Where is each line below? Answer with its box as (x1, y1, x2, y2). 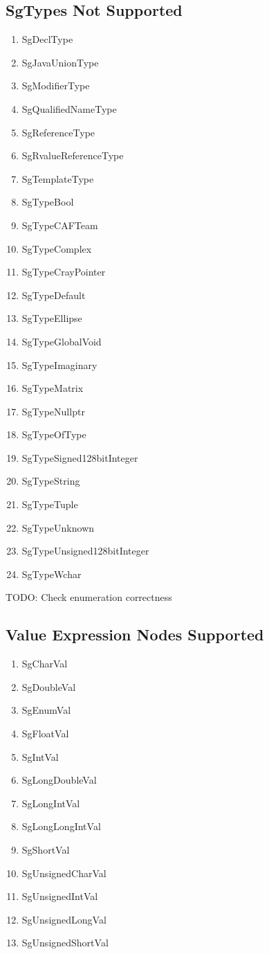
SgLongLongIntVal (21, 819, 101, 834)
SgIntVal (21, 749, 59, 764)
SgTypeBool (21, 195, 74, 209)
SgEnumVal (21, 703, 71, 717)
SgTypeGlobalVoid (21, 334, 102, 348)
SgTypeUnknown (21, 520, 95, 534)
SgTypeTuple (21, 497, 78, 512)
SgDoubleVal (21, 679, 76, 694)
